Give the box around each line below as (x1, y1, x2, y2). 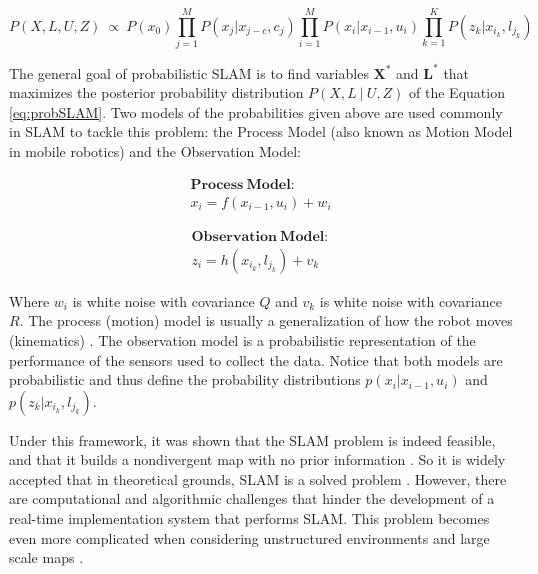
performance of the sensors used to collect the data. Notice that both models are (9, 349, 503, 370)
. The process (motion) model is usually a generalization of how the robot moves (19, 310, 513, 331)
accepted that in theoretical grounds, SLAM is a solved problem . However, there (9, 468, 507, 489)
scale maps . (9, 547, 84, 568)
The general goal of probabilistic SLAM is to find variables (9, 62, 369, 83)
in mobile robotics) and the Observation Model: (9, 141, 301, 161)
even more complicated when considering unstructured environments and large (9, 527, 490, 548)
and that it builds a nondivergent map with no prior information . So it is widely (9, 449, 506, 470)
